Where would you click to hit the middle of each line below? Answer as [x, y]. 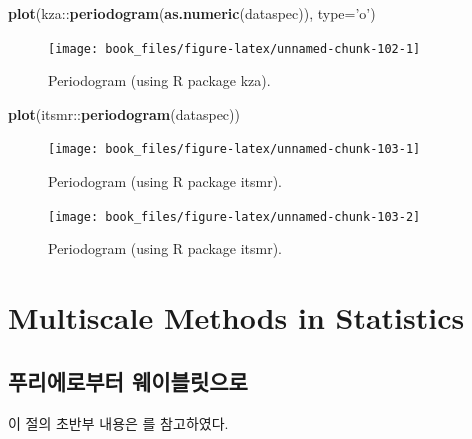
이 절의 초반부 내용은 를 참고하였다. [118, 422]
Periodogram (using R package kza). [159, 80]
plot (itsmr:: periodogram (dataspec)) [124, 113]
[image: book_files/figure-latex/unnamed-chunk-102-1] [234, 48]
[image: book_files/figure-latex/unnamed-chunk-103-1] [234, 149]
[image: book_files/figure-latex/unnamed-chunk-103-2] [234, 216]
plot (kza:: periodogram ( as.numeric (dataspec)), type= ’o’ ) [192, 13]
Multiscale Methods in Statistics [236, 317]
